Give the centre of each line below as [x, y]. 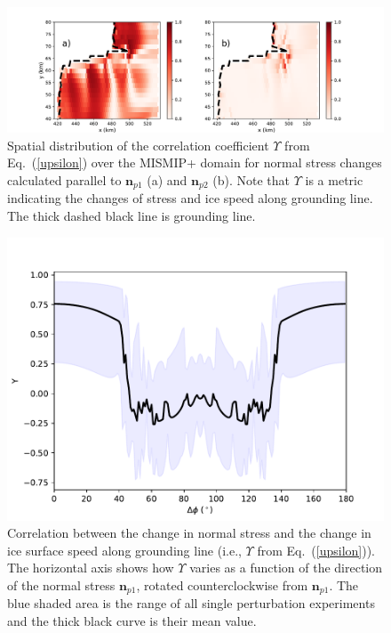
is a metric [334, 179]
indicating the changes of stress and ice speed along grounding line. [190, 198]
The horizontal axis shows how [91, 568]
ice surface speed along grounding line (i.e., [124, 550]
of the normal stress [61, 584]
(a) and [167, 179]
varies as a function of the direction [286, 568]
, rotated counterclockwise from [222, 584]
